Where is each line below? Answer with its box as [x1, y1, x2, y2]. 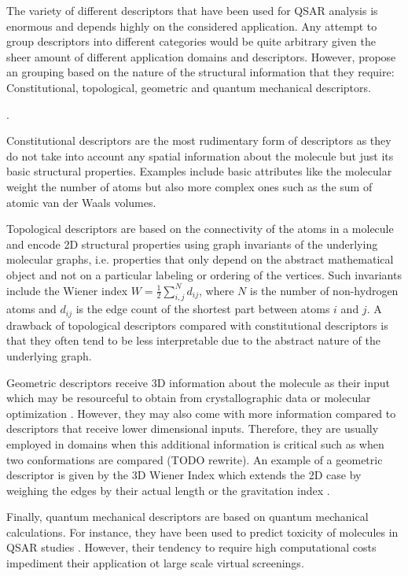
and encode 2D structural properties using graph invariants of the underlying [6, 235, 378, 252]
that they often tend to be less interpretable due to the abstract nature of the [6, 332, 380, 349]
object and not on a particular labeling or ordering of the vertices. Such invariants [6, 266, 402, 282]
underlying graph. [6, 347, 92, 364]
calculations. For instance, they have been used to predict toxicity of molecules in [6, 523, 399, 540]
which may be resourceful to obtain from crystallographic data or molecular [6, 390, 371, 406]
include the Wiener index [6, 282, 128, 298]
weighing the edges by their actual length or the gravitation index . [6, 482, 330, 498]
